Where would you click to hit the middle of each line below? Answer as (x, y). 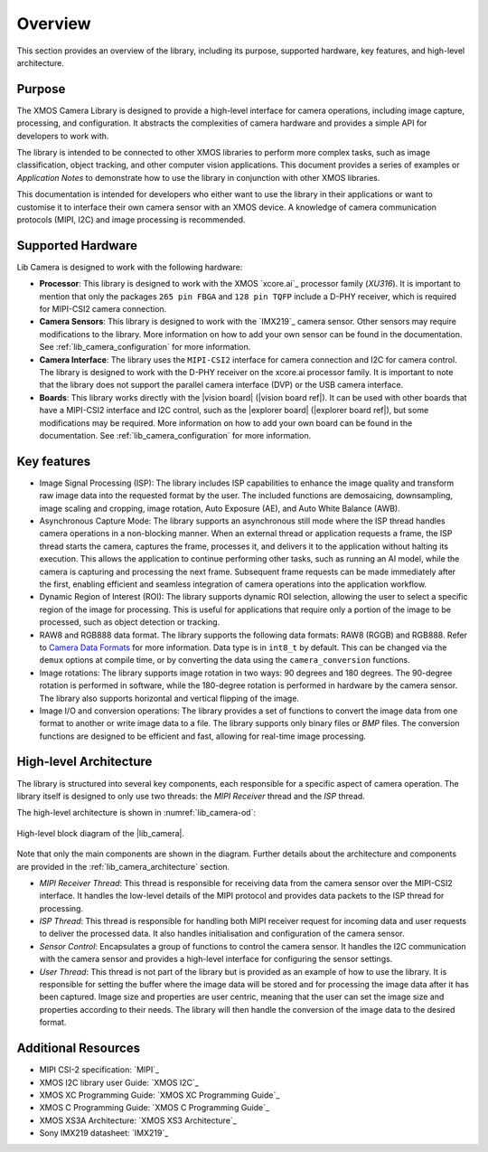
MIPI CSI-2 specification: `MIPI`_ (99, 1070)
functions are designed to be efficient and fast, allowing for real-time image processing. (202, 736)
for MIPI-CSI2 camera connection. (103, 309)
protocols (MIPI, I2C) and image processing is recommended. (131, 219)
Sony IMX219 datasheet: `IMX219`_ (104, 1133)
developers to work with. (63, 136)
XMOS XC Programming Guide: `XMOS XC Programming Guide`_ (160, 1095)
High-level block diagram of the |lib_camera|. (101, 833)
